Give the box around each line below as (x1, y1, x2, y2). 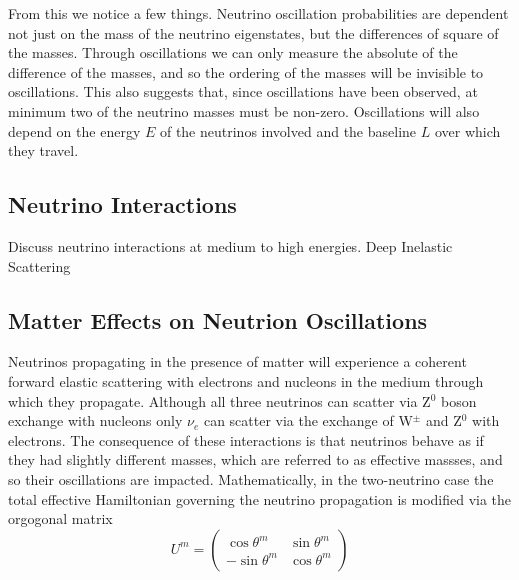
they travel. (8, 140, 79, 161)
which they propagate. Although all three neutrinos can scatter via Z (8, 390, 431, 411)
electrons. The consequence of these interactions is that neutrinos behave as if (8, 429, 484, 450)
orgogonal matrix (8, 508, 113, 529)
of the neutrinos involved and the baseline (159, 120, 417, 141)
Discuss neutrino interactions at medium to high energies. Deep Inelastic (8, 235, 453, 256)
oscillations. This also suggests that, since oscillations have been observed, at (8, 81, 478, 102)
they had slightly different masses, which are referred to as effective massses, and (8, 449, 503, 470)
